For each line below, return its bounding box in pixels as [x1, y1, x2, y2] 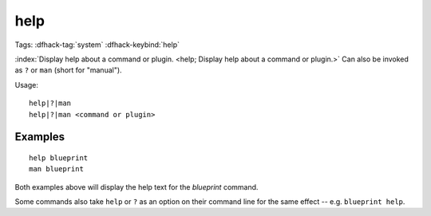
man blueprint [29, 164, 84, 174]
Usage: [14, 80, 39, 89]
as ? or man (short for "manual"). [14, 65, 123, 75]
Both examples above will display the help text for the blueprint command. [14, 182, 259, 191]
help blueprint [29, 153, 89, 163]
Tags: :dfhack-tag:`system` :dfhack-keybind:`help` [14, 40, 180, 49]
